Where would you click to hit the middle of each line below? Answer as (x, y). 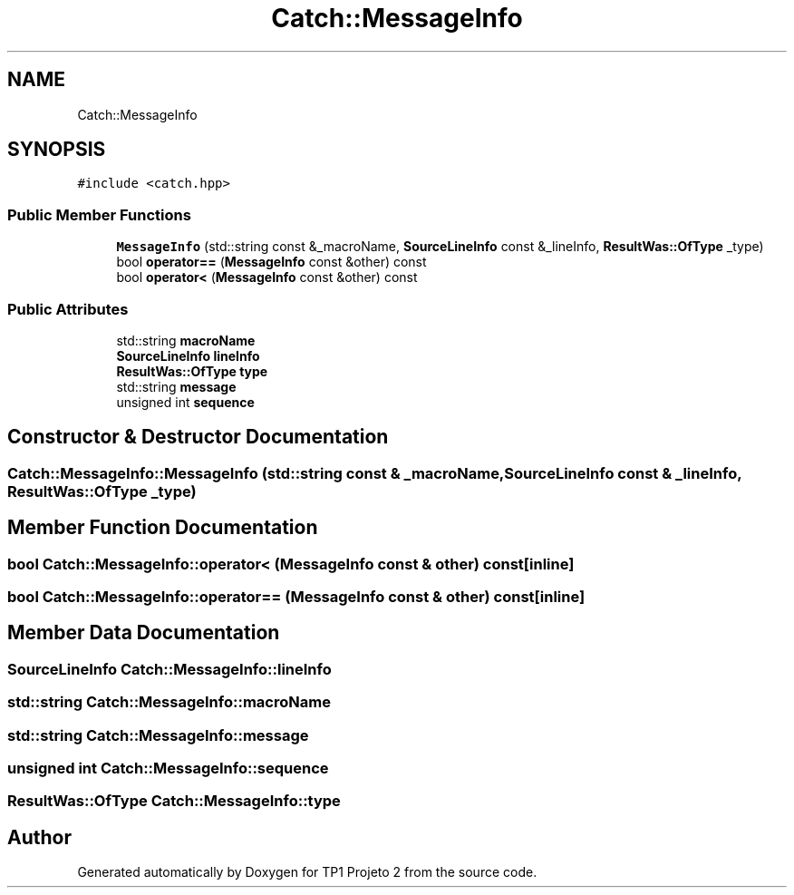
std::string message (176, 386)
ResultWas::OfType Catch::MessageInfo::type (174, 801)
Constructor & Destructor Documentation (198, 437)
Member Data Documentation (144, 633)
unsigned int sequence (185, 402)
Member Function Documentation (163, 528)
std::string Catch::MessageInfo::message (158, 735)
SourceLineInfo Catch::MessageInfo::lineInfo (169, 669)
